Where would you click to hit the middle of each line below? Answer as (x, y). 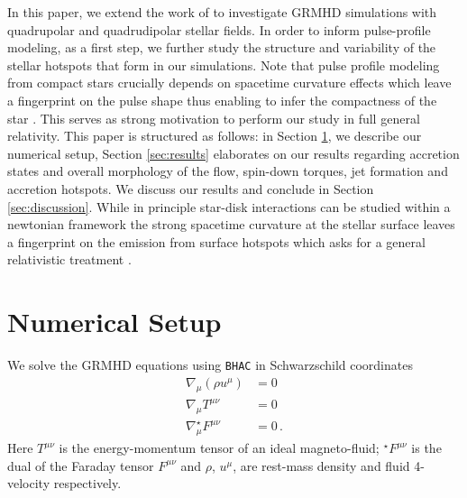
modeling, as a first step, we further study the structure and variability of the (222, 47)
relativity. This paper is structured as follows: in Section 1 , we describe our (215, 136)
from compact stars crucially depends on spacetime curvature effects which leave (229, 83)
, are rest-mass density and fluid (321, 465)
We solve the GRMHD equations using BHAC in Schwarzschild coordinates (210, 365)
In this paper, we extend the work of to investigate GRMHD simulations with (222, 12)
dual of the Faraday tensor (81, 465)
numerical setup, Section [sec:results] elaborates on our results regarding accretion (233, 153)
